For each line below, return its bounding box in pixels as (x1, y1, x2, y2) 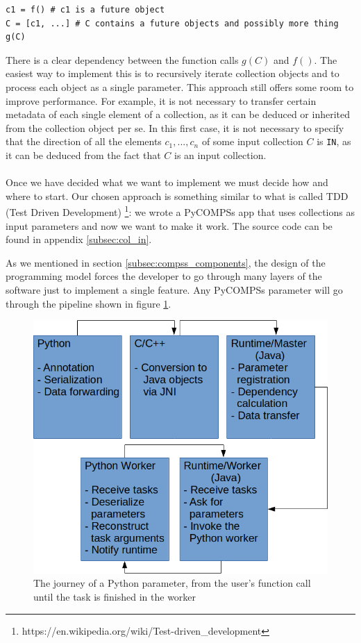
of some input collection (201, 134, 303, 149)
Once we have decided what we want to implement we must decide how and (6, 175, 328, 190)
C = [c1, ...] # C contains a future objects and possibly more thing (6, 18, 339, 28)
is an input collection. (174, 148, 267, 162)
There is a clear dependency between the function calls (6, 52, 239, 67)
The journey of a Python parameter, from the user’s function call (33, 576, 311, 590)
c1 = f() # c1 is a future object (6, 5, 165, 15)
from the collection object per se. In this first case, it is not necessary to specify (6, 120, 344, 135)
